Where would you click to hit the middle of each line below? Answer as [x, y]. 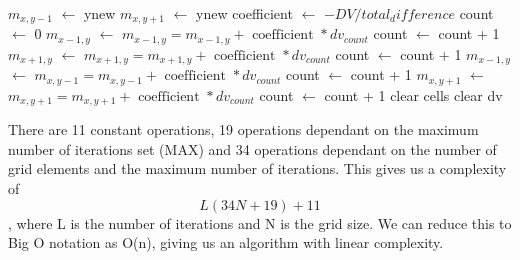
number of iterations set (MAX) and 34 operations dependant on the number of [252, 148]
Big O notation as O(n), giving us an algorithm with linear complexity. [226, 242]
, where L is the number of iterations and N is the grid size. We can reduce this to [260, 222]
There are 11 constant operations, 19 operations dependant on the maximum [243, 129]
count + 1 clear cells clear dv [413, 94]
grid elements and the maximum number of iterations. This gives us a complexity [257, 168]
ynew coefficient [244, 13]
